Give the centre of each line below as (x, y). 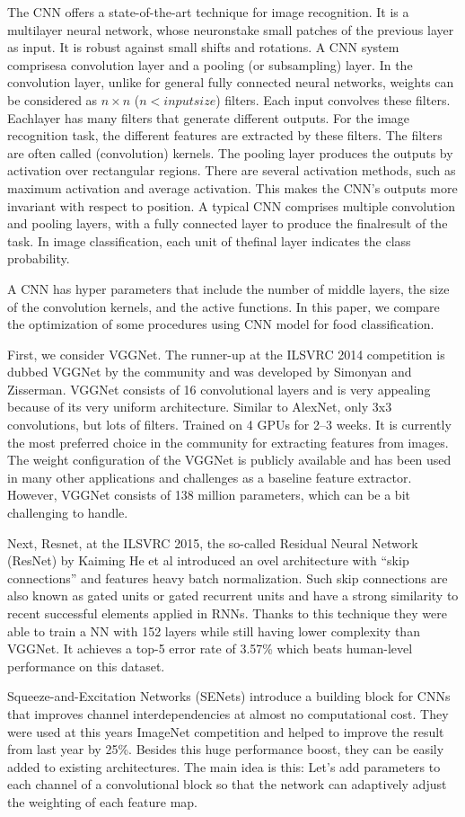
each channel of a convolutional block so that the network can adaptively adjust (227, 784)
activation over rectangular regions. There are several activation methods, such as (232, 170)
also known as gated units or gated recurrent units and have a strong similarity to (233, 595)
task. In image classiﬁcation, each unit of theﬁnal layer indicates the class (209, 240)
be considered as (53, 99)
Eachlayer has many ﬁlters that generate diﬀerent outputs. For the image (209, 117)
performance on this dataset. (86, 666)
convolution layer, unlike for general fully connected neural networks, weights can (231, 82)
